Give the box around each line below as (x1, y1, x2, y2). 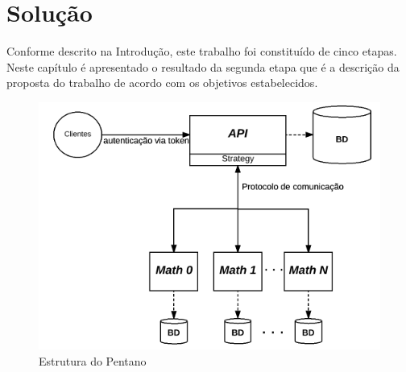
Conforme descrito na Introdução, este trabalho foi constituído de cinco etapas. (6, 43, 397, 60)
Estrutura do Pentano (39, 352, 147, 369)
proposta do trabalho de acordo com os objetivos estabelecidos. (6, 74, 318, 91)
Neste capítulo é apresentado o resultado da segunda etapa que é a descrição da (6, 58, 400, 75)
